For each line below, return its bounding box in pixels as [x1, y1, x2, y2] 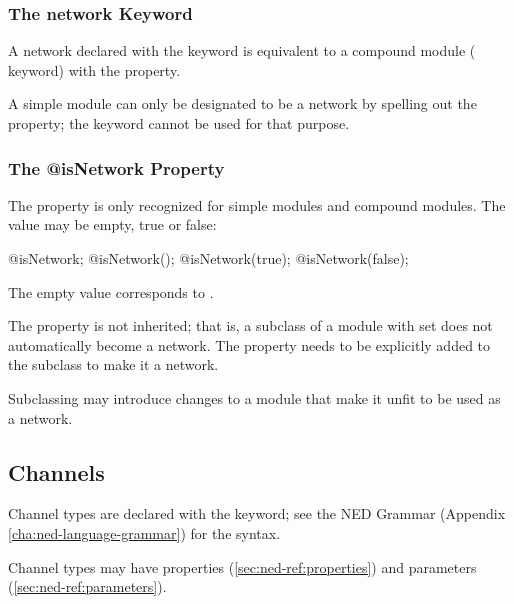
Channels [8, 456, 105, 487]
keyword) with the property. [8, 59, 181, 80]
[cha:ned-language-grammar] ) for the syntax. [8, 522, 281, 543]
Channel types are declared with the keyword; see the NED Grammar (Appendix [8, 503, 506, 524]
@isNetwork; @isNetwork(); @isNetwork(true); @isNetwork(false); [8, 248, 409, 268]
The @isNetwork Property [8, 155, 225, 180]
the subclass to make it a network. [8, 354, 219, 375]
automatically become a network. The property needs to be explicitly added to [8, 334, 491, 355]
